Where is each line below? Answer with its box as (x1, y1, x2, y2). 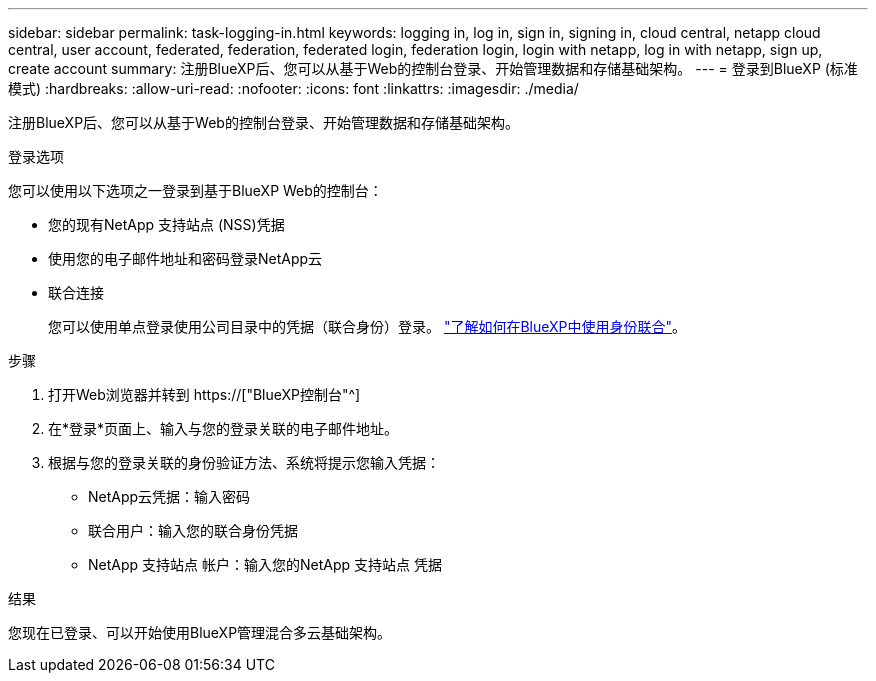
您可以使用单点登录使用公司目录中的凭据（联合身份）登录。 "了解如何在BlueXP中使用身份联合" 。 (48, 318, 687, 335)
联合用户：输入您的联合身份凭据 (88, 522, 298, 539)
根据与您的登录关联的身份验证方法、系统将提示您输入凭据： (48, 454, 440, 471)
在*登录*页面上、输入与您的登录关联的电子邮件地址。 (48, 420, 399, 437)
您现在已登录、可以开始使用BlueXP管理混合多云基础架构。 (8, 624, 392, 641)
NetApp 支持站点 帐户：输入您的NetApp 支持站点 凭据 (88, 556, 442, 573)
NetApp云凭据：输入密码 (88, 488, 251, 505)
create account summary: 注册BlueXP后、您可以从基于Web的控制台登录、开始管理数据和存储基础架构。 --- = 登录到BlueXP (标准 (8, 60, 858, 77)
